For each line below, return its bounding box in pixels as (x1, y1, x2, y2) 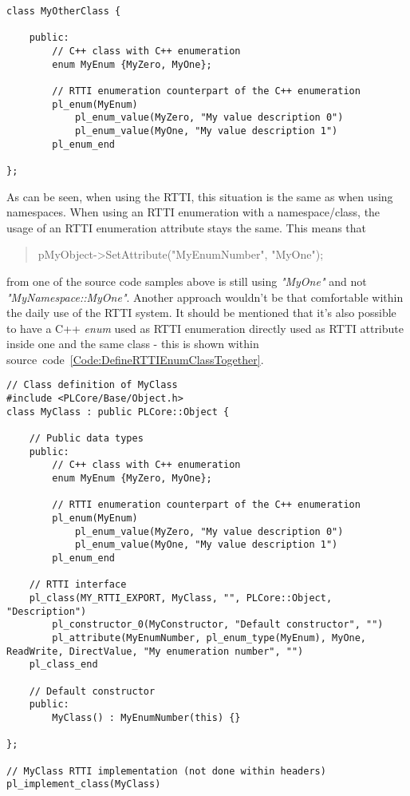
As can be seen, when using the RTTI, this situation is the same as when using (6, 188, 393, 204)
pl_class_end (29, 659, 98, 671)
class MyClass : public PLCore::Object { (6, 406, 230, 418)
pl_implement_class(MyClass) (6, 778, 161, 790)
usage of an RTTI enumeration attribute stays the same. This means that (6, 219, 367, 236)
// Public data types (29, 433, 144, 445)
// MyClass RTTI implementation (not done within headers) (6, 765, 326, 777)
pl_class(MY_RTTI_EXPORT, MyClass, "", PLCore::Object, (29, 592, 333, 604)
